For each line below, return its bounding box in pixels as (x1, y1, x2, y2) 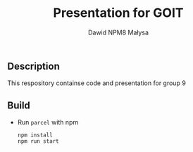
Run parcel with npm (17, 118, 79, 127)
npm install (17, 132, 53, 139)
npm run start (17, 138, 59, 145)
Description (7, 60, 60, 72)
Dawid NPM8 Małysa (87, 28, 149, 37)
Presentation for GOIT (53, 5, 184, 21)
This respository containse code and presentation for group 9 (7, 79, 187, 87)
